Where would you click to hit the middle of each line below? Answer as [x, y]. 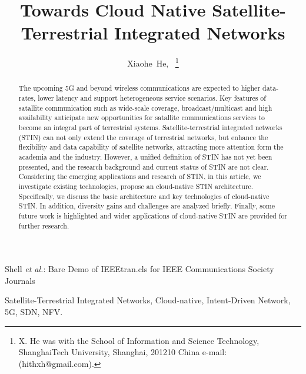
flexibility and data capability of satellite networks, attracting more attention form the [151, 147]
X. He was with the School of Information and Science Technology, [139, 340]
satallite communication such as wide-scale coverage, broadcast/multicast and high [145, 107]
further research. [44, 225]
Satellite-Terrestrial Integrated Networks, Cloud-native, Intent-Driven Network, [148, 300]
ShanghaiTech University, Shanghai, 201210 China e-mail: [123, 352]
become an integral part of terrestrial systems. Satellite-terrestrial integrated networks [150, 127]
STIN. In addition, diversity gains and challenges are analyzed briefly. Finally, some [147, 206]
